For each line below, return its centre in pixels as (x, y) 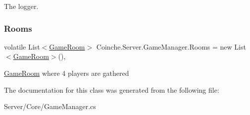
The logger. (21, 6)
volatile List (22, 46)
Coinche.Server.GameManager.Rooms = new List (171, 46)
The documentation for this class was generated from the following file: (112, 89)
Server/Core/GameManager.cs (50, 106)
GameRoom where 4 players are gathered (67, 73)
